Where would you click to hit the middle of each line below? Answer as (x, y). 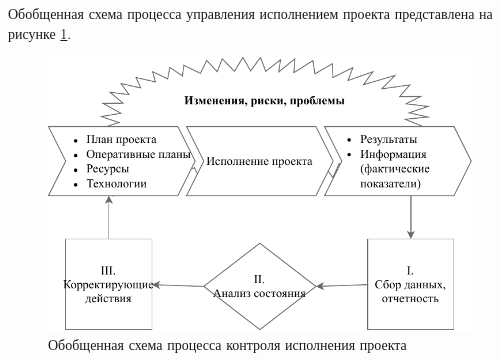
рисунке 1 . (40, 32)
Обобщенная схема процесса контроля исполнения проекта (227, 344)
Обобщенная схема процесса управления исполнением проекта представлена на (250, 13)
